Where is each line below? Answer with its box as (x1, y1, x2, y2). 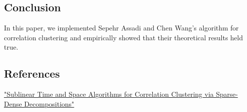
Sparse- (215, 89, 238, 99)
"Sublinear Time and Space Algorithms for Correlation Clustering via (4, 89, 214, 99)
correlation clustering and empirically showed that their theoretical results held (4, 32, 243, 42)
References (4, 66, 60, 81)
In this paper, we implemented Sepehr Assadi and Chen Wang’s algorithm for (4, 23, 239, 33)
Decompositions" (24, 98, 74, 109)
